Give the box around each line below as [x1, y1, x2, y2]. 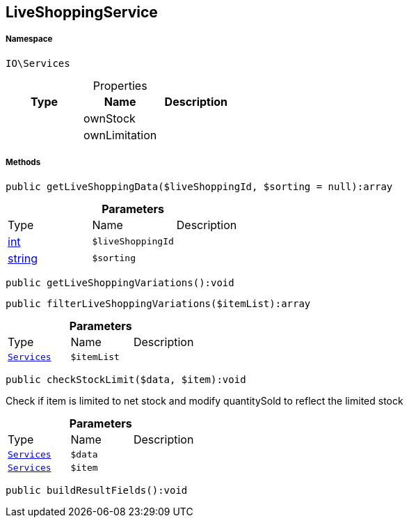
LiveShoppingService [6, 3, 158, 21]
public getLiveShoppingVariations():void [6, 276, 234, 288]
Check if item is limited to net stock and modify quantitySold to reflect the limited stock [6, 394, 403, 407]
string [8, 251, 38, 265]
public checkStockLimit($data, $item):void [6, 373, 246, 385]
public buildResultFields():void [6, 484, 188, 496]
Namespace [6, 34, 53, 45]
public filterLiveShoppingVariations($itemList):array [6, 297, 311, 309]
